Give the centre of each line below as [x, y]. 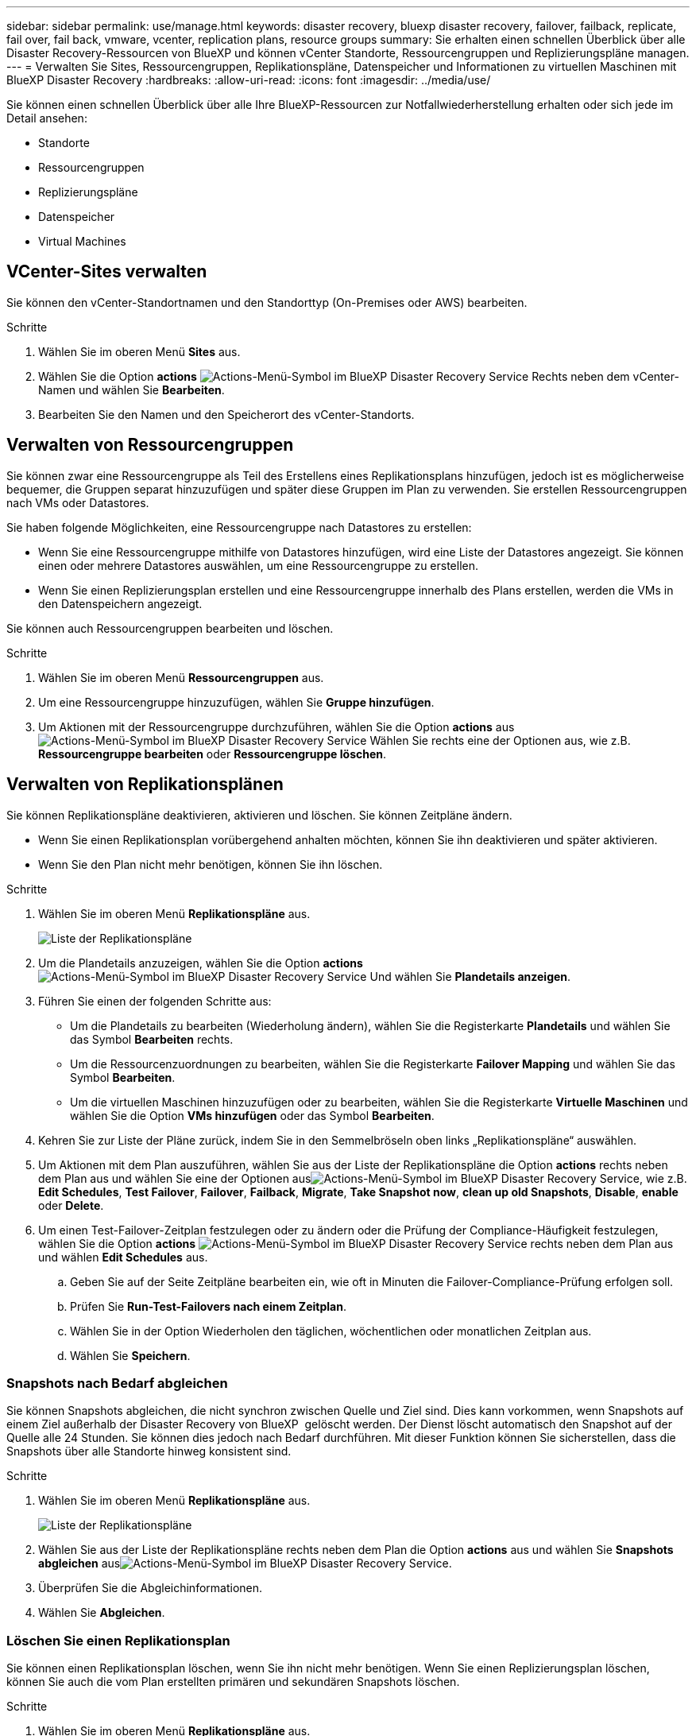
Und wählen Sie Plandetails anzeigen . [470, 976]
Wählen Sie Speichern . [130, 1355]
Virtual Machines [82, 241]
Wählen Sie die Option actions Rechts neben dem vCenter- [359, 376]
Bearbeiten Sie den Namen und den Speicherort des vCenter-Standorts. [226, 414]
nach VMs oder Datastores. [78, 502]
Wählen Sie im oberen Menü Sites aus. [139, 351]
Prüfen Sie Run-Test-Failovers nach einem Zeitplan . [208, 1306]
